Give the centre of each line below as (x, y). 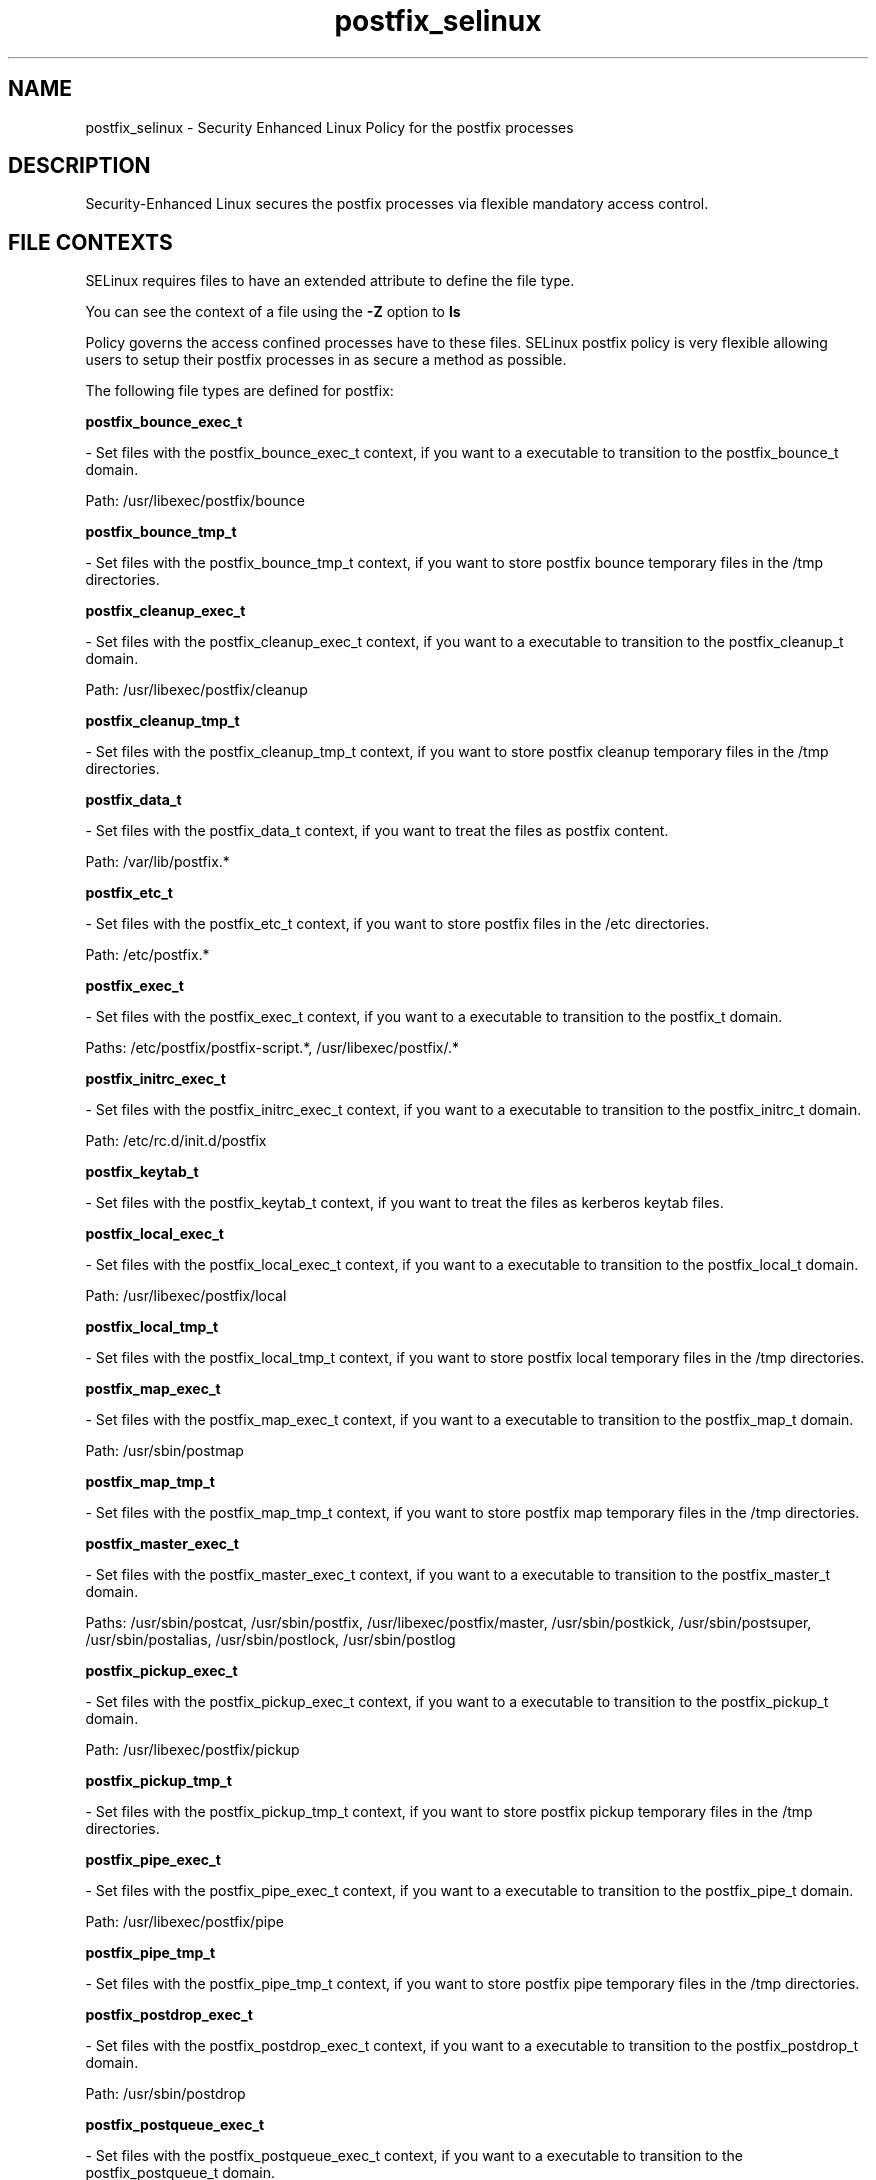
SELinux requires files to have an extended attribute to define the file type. (330, 281)
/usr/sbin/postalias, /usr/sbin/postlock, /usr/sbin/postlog (270, 1640)
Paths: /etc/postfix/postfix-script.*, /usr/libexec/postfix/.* (272, 1048)
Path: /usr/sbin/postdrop (165, 2094)
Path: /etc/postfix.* (147, 955)
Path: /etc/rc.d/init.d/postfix (176, 1141)
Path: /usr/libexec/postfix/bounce (195, 501)
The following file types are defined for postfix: (239, 391)
